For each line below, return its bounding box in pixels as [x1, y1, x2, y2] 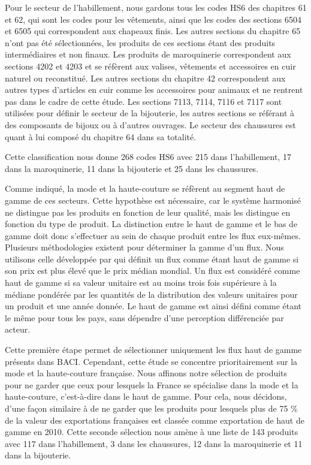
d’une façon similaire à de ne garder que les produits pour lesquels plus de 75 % [5, 402, 298, 414]
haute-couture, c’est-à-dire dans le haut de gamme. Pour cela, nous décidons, [5, 390, 287, 403]
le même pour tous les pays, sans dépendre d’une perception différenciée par [5, 311, 284, 324]
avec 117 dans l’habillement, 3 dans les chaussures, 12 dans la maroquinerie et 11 [5, 437, 303, 449]
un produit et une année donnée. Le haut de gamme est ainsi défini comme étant [5, 300, 302, 312]
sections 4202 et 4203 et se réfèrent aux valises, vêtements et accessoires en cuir [5, 59, 296, 72]
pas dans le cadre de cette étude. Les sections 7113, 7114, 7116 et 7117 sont [5, 95, 282, 107]
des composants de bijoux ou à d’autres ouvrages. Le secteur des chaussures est [5, 118, 296, 131]
